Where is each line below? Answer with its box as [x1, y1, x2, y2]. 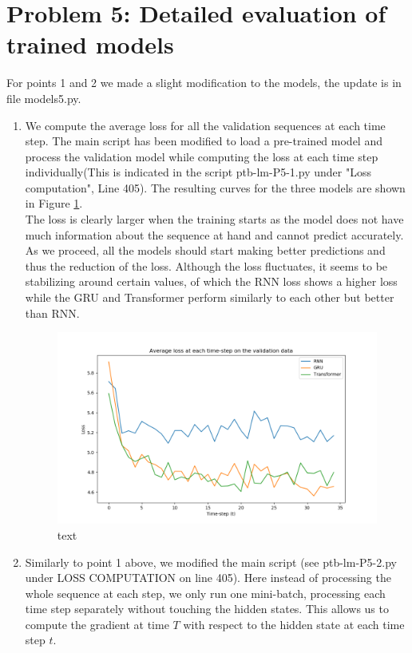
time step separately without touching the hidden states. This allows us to [25, 600, 389, 617]
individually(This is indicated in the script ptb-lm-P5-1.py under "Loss [25, 164, 371, 180]
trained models [6, 28, 174, 61]
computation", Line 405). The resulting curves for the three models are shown [25, 179, 406, 196]
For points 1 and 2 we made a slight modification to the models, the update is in [6, 74, 402, 91]
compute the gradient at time [25, 615, 169, 632]
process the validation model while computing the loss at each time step [25, 148, 378, 164]
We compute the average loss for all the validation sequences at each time [25, 117, 386, 133]
